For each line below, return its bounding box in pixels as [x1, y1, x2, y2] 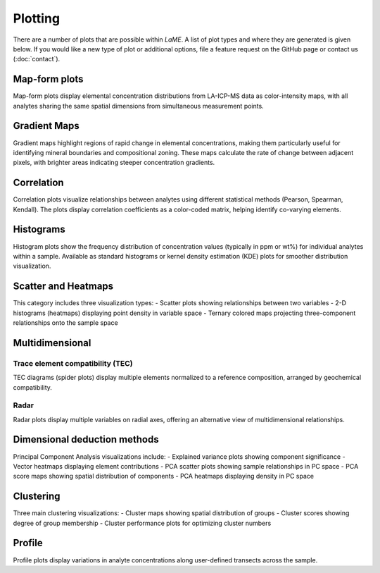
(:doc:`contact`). [13, 55, 61, 63]
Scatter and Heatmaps [13, 281, 114, 292]
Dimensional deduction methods [13, 433, 159, 445]
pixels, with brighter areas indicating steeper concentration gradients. [13, 159, 215, 167]
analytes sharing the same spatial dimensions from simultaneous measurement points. [13, 101, 264, 110]
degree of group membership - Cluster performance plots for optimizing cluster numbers [13, 519, 272, 527]
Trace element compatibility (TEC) [13, 358, 133, 368]
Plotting [13, 11, 60, 26]
